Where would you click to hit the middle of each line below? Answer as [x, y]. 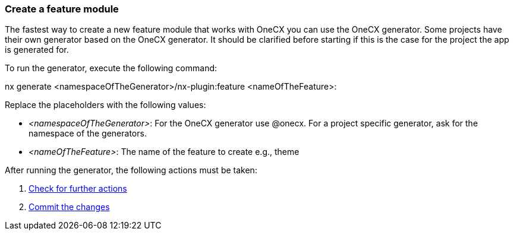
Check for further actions [78, 189]
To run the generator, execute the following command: [111, 68]
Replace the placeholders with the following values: [105, 105]
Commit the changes [69, 207]
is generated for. [37, 50]
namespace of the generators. [88, 134]
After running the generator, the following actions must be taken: [131, 170]
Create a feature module [62, 9]
